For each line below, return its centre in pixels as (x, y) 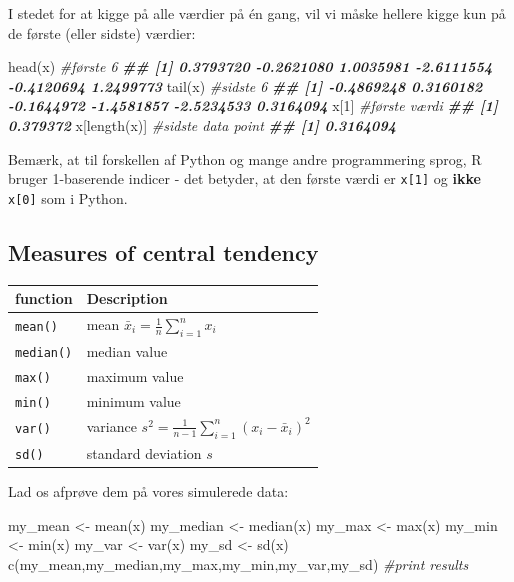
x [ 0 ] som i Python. (68, 197)
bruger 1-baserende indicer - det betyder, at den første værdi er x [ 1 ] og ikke (244, 178)
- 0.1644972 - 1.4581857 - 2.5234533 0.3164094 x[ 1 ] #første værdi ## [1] (253, 105)
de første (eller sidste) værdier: (102, 32)
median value (127, 351)
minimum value (133, 400)
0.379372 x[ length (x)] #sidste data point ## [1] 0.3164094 (202, 124)
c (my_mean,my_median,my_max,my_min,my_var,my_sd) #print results (238, 563)
